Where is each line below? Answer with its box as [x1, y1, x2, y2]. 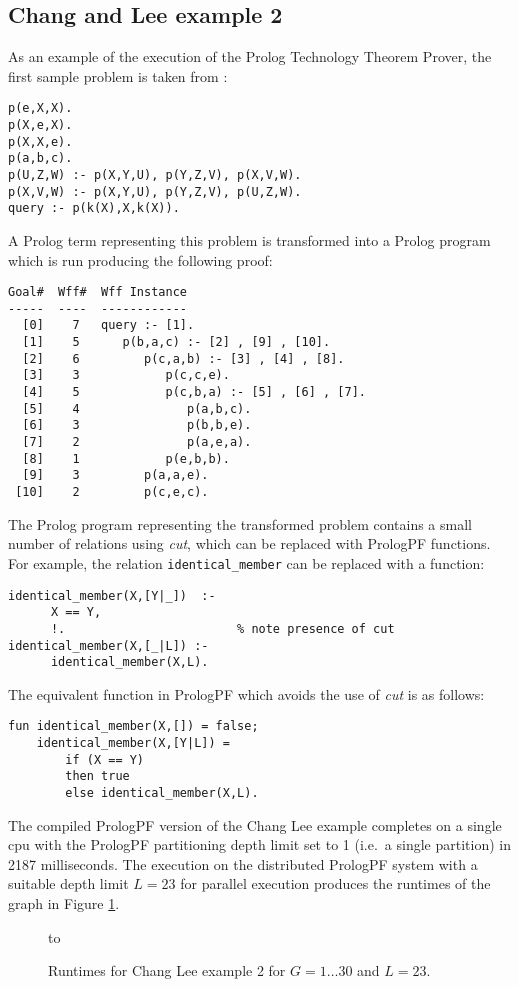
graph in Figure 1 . [8, 893, 120, 914]
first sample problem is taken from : [8, 65, 228, 86]
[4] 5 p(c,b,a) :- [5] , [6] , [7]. [22, 385, 366, 400]
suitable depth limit [8, 873, 129, 894]
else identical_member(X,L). [65, 786, 259, 801]
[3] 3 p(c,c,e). [22, 368, 230, 383]
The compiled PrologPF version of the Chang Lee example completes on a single [8, 814, 502, 835]
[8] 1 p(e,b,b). [22, 451, 230, 466]
